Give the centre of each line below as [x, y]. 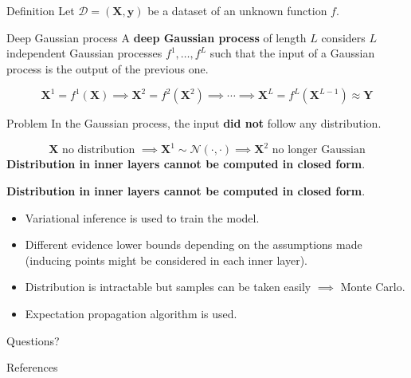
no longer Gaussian [319, 150]
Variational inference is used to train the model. [142, 217]
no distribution [99, 150]
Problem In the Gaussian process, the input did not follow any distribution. [194, 123]
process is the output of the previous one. [108, 68]
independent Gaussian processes [84, 53]
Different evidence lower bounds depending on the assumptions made [194, 244]
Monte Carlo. [373, 287]
